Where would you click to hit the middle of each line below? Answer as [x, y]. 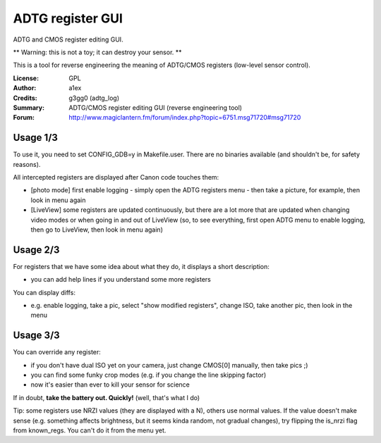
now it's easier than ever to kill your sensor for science [110, 385]
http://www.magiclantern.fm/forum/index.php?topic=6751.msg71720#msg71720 [185, 118]
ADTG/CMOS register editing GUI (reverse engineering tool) [156, 107]
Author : [25, 88]
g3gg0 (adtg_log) [94, 98]
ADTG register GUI [68, 18]
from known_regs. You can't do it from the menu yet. [90, 430]
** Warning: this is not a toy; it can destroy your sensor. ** [98, 52]
